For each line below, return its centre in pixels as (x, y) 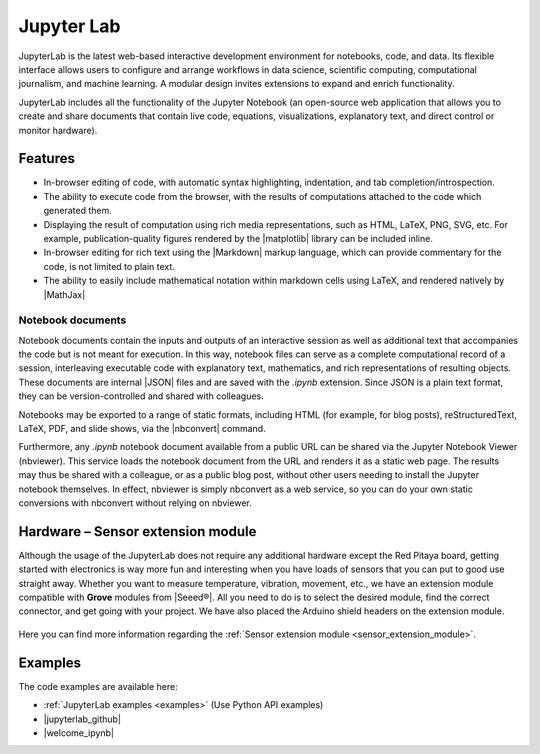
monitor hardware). (58, 130)
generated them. (77, 211)
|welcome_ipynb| (79, 732)
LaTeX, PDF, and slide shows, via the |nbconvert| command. (142, 429)
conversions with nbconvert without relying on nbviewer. (135, 502)
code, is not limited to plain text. (109, 266)
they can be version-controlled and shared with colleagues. (141, 396)
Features (46, 158)
